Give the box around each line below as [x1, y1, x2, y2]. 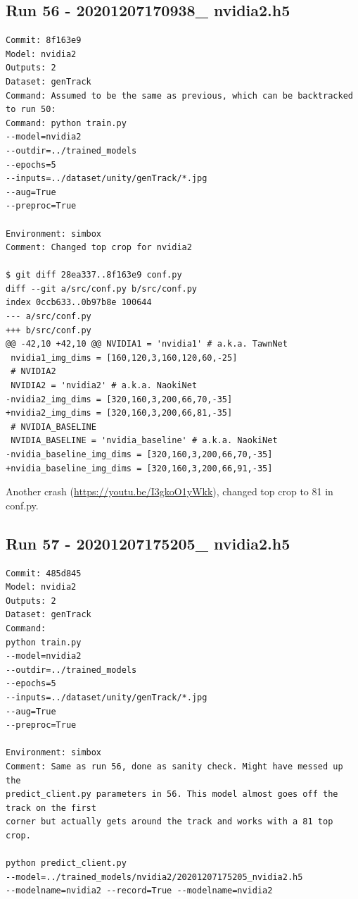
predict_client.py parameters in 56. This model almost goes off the [6, 789, 338, 800]
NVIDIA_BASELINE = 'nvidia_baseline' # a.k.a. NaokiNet [11, 435, 278, 446]
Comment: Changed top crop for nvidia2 [6, 242, 192, 253]
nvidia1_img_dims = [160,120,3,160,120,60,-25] [11, 352, 238, 363]
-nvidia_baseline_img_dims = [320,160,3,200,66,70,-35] [6, 449, 273, 460]
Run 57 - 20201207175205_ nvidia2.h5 [6, 532, 290, 554]
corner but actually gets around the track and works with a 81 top [6, 817, 333, 827]
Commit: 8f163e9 [6, 35, 82, 46]
